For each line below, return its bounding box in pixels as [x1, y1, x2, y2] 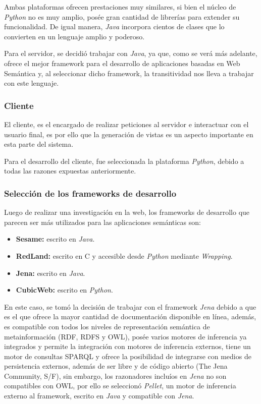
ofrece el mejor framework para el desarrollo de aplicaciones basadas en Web [4, 57, 240, 68]
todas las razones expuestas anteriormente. [4, 165, 136, 176]
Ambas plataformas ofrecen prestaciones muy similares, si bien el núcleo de [4, 2, 236, 12]
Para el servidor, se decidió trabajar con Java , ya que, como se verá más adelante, [4, 48, 257, 59]
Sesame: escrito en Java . [16, 234, 95, 244]
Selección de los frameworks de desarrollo [4, 187, 177, 199]
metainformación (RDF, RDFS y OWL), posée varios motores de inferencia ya [4, 331, 247, 341]
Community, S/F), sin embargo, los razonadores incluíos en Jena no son [4, 370, 227, 381]
